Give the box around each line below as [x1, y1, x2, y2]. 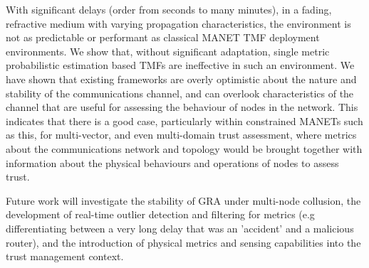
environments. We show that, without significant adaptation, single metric [6, 43, 330, 58]
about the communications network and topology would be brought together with [6, 141, 363, 156]
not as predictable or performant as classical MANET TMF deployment [6, 30, 320, 45]
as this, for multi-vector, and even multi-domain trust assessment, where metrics [6, 127, 357, 142]
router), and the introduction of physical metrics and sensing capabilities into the [6, 235, 361, 250]
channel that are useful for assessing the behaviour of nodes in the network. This [6, 100, 358, 114]
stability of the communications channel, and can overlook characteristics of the [6, 85, 354, 100]
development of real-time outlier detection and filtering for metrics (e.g [6, 207, 315, 222]
